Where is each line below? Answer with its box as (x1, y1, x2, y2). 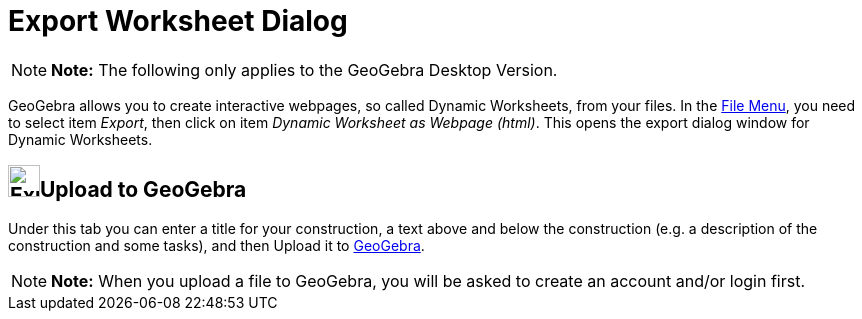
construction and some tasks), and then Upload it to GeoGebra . (8, 236, 425, 254)
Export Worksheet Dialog (8, 4, 348, 38)
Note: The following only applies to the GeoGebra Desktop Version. (51, 59, 558, 80)
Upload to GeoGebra (40, 177, 247, 203)
